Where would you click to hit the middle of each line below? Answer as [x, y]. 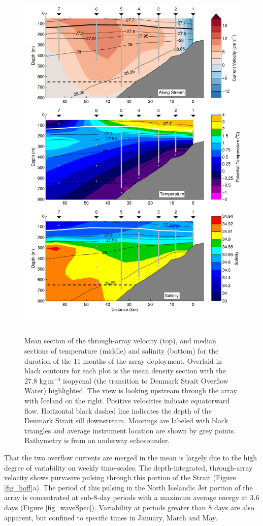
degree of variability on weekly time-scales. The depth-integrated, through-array [128, 467]
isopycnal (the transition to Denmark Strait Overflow [145, 380]
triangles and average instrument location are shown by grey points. [130, 430]
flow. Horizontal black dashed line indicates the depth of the [118, 410]
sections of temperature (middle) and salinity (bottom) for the [122, 351]
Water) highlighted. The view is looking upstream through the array [131, 390]
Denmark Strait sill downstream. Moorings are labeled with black [126, 420]
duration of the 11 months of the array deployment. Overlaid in [123, 360]
